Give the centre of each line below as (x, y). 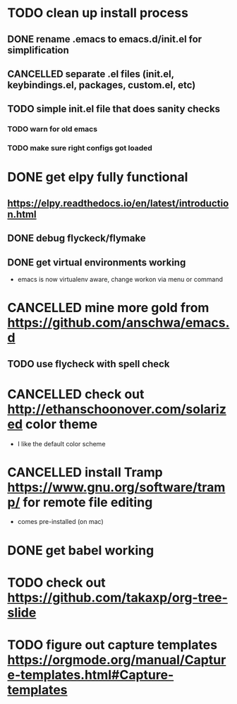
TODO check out (56, 582)
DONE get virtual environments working (97, 262)
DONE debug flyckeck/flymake (77, 238)
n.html (22, 214)
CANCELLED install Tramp (85, 472)
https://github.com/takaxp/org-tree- (117, 597)
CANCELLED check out (76, 394)
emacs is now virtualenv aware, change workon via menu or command (120, 279)
